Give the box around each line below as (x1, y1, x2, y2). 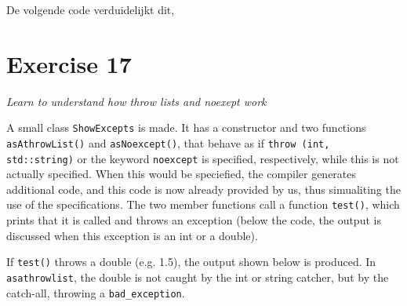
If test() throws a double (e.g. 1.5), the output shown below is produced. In (6, 253, 376, 270)
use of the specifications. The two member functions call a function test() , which (6, 196, 400, 213)
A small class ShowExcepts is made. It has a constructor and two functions (6, 119, 366, 136)
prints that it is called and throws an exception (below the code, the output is (6, 212, 381, 228)
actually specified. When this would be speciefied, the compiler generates (6, 166, 357, 182)
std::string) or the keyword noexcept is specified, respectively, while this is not (6, 150, 399, 166)
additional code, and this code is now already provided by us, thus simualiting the (6, 180, 401, 197)
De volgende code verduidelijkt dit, (6, 2, 175, 17)
